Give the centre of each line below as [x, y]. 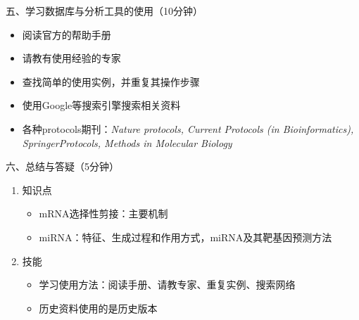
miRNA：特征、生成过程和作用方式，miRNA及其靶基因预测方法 [185, 237]
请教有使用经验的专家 [71, 58]
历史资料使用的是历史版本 [98, 308]
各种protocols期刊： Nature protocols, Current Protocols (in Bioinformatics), [188, 128]
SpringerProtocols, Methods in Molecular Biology [127, 142]
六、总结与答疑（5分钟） [62, 166]
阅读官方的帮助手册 [67, 34]
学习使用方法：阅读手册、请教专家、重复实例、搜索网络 [167, 284]
